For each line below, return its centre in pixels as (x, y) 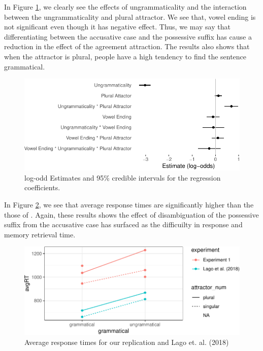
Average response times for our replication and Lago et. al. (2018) (127, 342)
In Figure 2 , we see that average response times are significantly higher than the (129, 204)
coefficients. (42, 187)
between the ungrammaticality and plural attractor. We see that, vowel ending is (130, 16)
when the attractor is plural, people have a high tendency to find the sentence (125, 56)
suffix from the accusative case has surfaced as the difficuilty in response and (123, 224)
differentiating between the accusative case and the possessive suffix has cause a (128, 36)
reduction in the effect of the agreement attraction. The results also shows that (127, 46)
